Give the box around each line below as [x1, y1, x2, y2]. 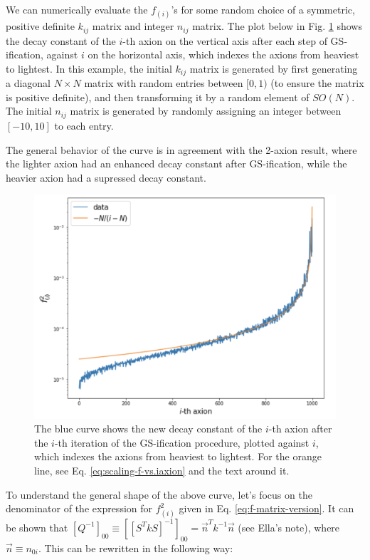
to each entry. [54, 118, 114, 133]
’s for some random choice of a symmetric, [171, 2, 355, 16]
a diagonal [6, 76, 51, 90]
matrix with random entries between [84, 76, 243, 90]
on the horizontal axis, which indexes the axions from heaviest [88, 47, 359, 62]
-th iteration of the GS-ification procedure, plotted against [54, 435, 310, 450]
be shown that [6, 519, 68, 534]
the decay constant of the [6, 33, 116, 48]
